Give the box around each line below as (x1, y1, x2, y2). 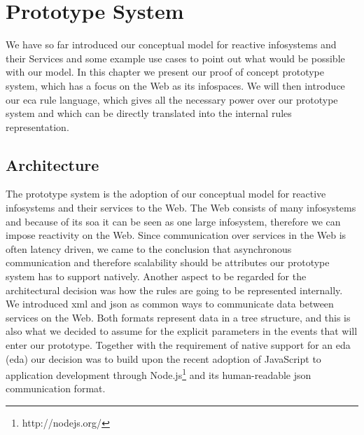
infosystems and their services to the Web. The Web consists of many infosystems (6, 200, 356, 215)
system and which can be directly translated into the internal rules (6, 106, 292, 120)
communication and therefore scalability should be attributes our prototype (6, 255, 330, 270)
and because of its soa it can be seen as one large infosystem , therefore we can (6, 214, 341, 228)
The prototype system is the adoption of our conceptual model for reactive (6, 186, 326, 201)
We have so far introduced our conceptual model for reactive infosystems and (6, 37, 337, 52)
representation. (6, 119, 69, 134)
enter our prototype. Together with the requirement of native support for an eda (6, 338, 351, 352)
